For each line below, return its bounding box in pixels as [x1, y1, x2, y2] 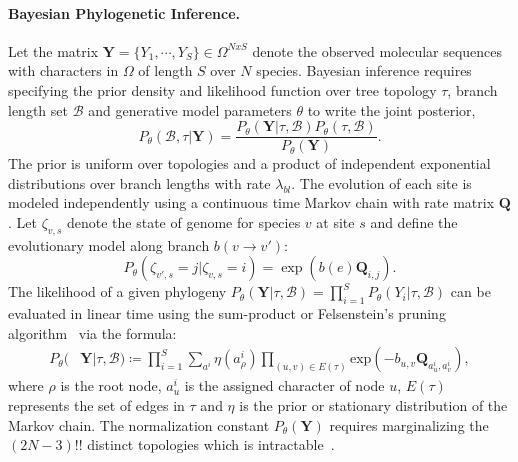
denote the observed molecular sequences [252, 40, 503, 61]
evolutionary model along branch [8, 234, 210, 255]
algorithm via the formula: [8, 322, 177, 343]
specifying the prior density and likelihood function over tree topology [8, 79, 437, 100]
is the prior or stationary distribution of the [239, 395, 508, 416]
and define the [370, 212, 458, 233]
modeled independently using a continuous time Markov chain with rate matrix [8, 192, 495, 213]
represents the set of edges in [8, 395, 185, 416]
